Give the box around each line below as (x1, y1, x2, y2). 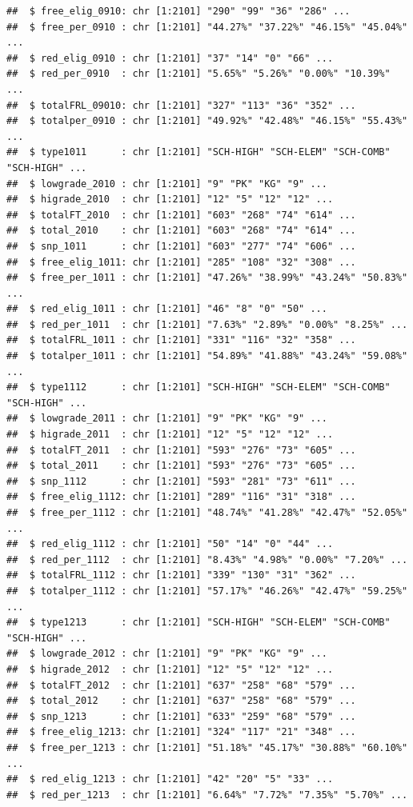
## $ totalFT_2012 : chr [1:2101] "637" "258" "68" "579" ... (6, 679, 356, 691)
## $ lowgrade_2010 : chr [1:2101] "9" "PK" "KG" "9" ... (6, 178, 327, 190)
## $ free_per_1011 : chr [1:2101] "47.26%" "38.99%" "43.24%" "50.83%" (6, 272, 408, 284)
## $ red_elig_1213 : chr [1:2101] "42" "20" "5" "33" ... (6, 773, 334, 785)
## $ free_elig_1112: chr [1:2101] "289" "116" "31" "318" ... (6, 491, 356, 503)
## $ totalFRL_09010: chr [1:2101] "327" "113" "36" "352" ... (6, 99, 356, 111)
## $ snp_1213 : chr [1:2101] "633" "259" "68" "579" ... (6, 710, 356, 722)
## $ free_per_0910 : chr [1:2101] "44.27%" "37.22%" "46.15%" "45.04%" (6, 21, 408, 33)
